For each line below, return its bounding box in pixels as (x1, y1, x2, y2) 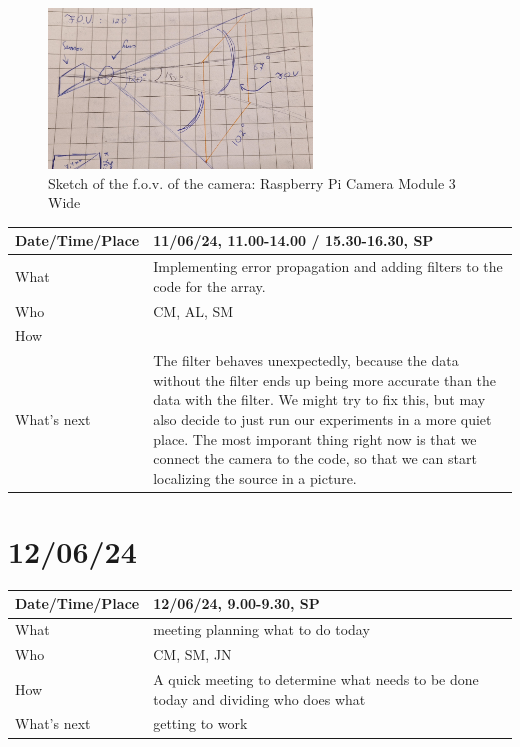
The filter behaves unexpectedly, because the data (153, 350, 459, 371)
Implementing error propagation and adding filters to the (153, 256, 503, 277)
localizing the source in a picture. (153, 467, 357, 488)
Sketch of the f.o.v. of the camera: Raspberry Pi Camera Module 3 (48, 172, 456, 193)
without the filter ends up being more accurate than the (153, 369, 497, 390)
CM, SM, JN (153, 644, 232, 665)
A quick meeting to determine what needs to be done (153, 669, 479, 690)
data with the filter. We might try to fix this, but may (153, 389, 486, 410)
